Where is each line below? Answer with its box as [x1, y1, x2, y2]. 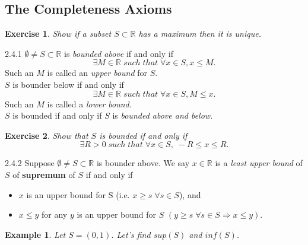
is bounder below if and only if [12, 78, 124, 90]
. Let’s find [111, 228, 151, 240]
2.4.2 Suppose [5, 157, 55, 169]
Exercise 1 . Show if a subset [5, 27, 112, 40]
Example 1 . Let [5, 228, 66, 240]
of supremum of [12, 168, 75, 180]
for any [42, 208, 68, 221]
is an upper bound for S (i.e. [26, 188, 130, 201]
